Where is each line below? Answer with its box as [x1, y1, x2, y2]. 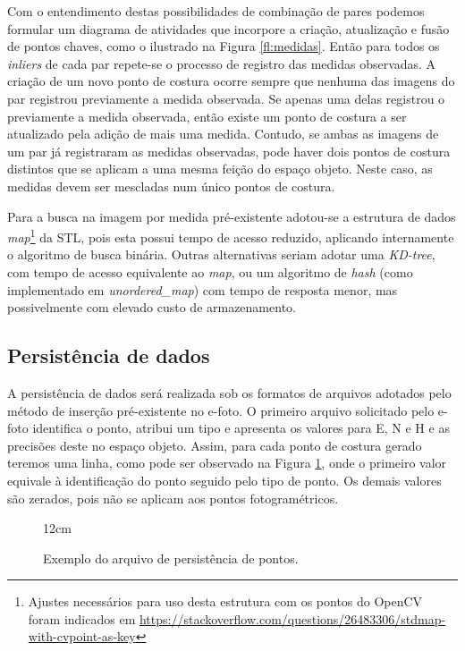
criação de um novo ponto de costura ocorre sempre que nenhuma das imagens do [7, 72, 455, 90]
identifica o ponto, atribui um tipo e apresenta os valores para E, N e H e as [32, 418, 450, 437]
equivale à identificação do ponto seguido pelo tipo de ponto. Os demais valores [7, 470, 442, 489]
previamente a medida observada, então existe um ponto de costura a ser [7, 106, 407, 125]
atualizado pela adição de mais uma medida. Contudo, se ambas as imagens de [7, 124, 439, 143]
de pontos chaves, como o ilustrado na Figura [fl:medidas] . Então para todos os [7, 37, 440, 55]
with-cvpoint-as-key [28, 627, 136, 646]
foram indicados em [28, 609, 136, 628]
